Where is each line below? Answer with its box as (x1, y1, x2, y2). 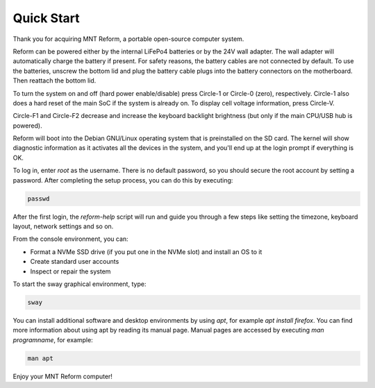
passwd (27, 194, 50, 203)
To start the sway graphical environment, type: (12, 280, 147, 288)
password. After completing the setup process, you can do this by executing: (12, 176, 233, 184)
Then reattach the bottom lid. (12, 76, 97, 85)
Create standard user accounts (30, 258, 119, 266)
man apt (27, 354, 53, 362)
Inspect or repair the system (30, 267, 111, 276)
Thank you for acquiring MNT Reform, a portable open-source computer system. (12, 35, 244, 43)
